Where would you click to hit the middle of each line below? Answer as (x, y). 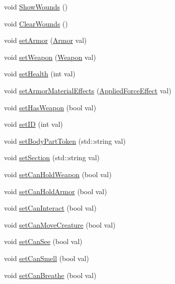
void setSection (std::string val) (52, 157)
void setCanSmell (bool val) (47, 258)
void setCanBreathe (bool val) (50, 275)
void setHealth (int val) (40, 74)
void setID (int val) (33, 124)
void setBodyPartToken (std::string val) (65, 141)
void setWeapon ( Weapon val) (50, 57)
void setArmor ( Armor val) (45, 40)
